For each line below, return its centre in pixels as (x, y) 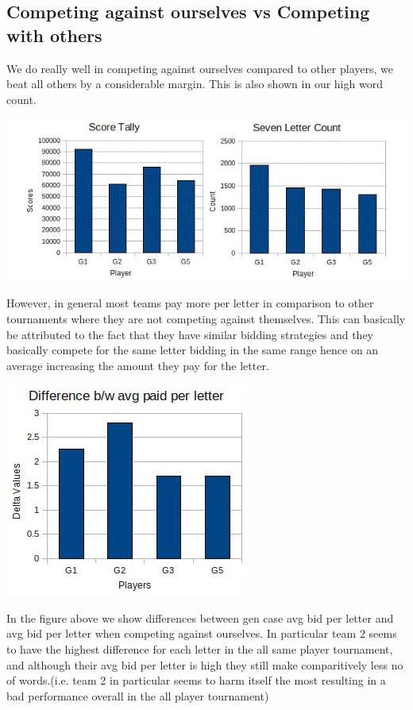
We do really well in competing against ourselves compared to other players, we (200, 68)
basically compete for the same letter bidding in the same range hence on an (193, 350)
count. (21, 99)
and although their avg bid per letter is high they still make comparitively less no (205, 664)
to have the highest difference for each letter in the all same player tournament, (200, 649)
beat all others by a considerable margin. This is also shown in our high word (195, 84)
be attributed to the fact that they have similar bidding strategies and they (190, 334)
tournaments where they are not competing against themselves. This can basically (206, 318)
